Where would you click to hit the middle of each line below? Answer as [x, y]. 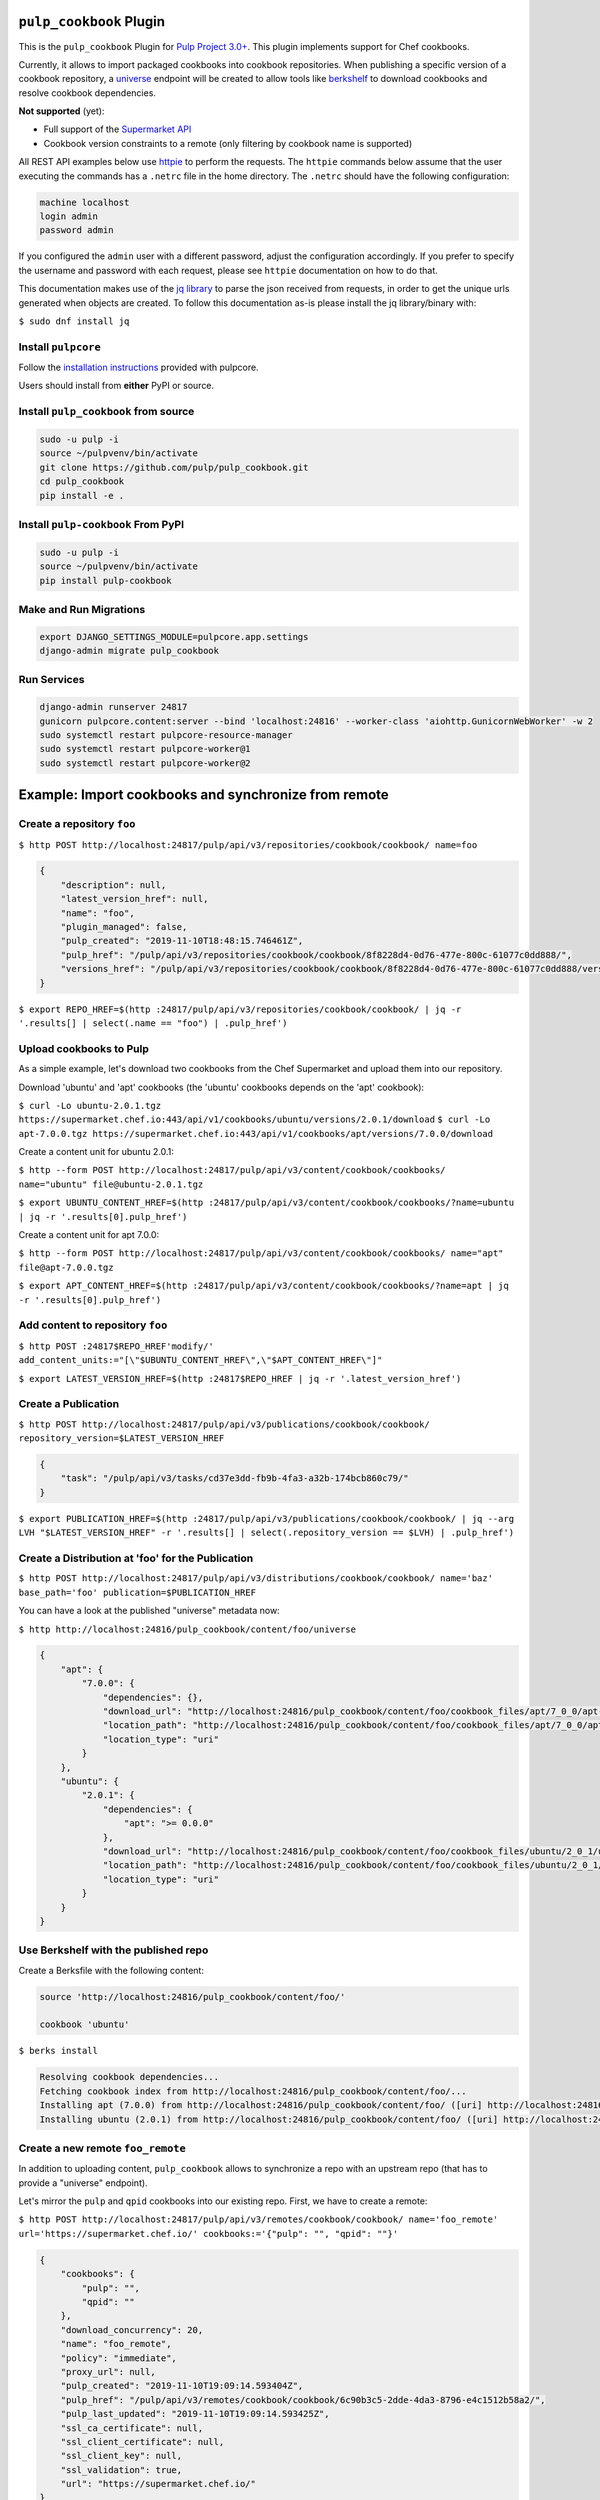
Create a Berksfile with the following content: [111, 1970]
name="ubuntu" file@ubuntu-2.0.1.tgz [111, 1184]
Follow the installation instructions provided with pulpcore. [138, 367]
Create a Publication [69, 1404]
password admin [76, 230]
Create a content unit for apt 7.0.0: [89, 1235]
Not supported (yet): [61, 111]
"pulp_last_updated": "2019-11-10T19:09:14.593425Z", [195, 2414]
